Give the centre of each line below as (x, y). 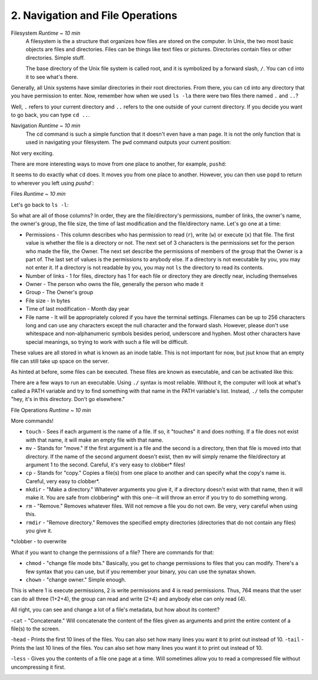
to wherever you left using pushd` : (52, 183)
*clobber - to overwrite (39, 541)
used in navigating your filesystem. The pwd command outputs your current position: (128, 142)
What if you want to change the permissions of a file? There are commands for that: (112, 552)
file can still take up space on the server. (60, 361)
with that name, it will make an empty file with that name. (95, 440)
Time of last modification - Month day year (77, 309)
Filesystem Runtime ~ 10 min (46, 33)
